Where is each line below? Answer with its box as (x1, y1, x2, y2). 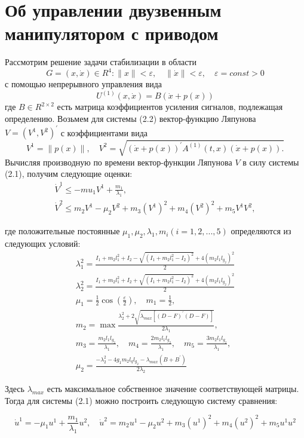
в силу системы (242, 155, 299, 168)
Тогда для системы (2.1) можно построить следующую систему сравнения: (5, 394, 278, 406)
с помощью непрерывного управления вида (5, 78, 162, 90)
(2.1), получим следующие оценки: (5, 167, 133, 180)
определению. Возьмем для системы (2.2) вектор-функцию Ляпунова (5, 112, 256, 125)
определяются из (231, 225, 291, 237)
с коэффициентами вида (60, 126, 148, 139)
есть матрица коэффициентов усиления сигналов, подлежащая (57, 100, 283, 113)
